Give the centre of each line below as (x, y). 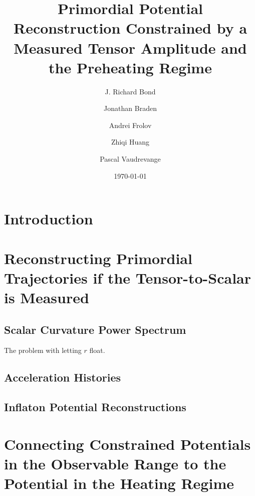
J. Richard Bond (130, 91)
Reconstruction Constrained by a (130, 28)
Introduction (49, 219)
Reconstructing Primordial (98, 258)
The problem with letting (43, 350)
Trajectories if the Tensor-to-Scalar (128, 277)
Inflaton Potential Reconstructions (95, 407)
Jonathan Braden (130, 108)
